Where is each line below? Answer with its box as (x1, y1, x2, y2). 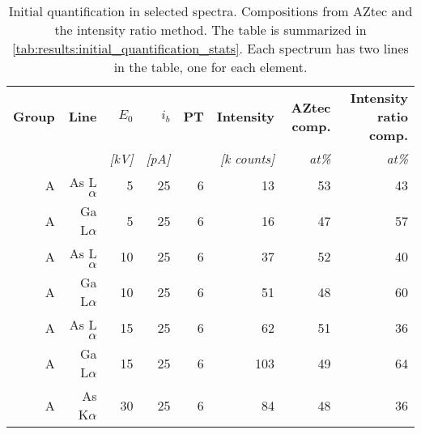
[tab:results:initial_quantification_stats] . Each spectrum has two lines (12, 39, 409, 57)
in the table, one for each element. (113, 57, 308, 76)
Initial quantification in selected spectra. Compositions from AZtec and (8, 2, 413, 20)
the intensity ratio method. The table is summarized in (54, 20, 367, 39)
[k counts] (220, 149, 275, 168)
